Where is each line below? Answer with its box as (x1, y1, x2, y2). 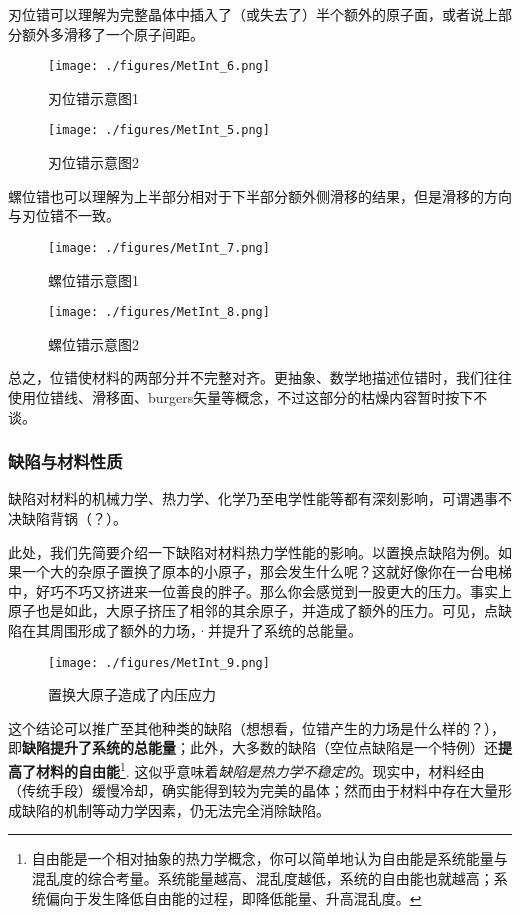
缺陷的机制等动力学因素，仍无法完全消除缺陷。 (21, 799, 330, 820)
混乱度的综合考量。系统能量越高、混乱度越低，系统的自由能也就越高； (31, 868, 494, 888)
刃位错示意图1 (48, 87, 139, 108)
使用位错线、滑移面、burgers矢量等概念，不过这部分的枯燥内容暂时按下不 (8, 386, 488, 407)
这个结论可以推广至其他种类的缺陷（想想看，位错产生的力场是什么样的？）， (8, 717, 505, 738)
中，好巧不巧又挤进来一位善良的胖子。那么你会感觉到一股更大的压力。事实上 (8, 580, 512, 601)
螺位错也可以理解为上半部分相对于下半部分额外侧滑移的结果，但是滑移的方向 (8, 185, 512, 206)
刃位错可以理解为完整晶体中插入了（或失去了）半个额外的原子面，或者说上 (8, 4, 498, 24)
